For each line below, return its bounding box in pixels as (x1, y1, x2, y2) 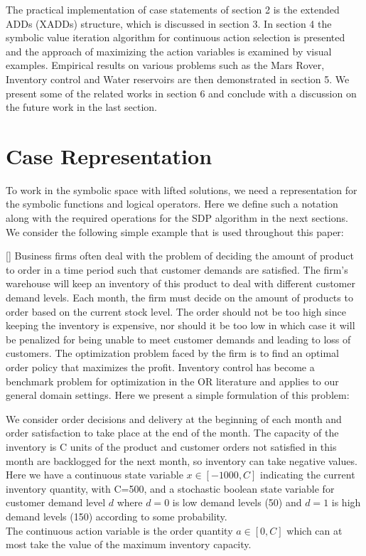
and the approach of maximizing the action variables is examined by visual (6, 43, 332, 58)
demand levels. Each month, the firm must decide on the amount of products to (6, 290, 353, 305)
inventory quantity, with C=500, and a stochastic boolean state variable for (6, 481, 335, 496)
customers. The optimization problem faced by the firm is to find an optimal (6, 346, 339, 360)
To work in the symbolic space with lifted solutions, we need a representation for (6, 182, 357, 197)
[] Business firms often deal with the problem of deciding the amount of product (6, 248, 354, 263)
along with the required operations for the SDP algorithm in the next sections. (6, 210, 348, 225)
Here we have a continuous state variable (6, 467, 183, 482)
